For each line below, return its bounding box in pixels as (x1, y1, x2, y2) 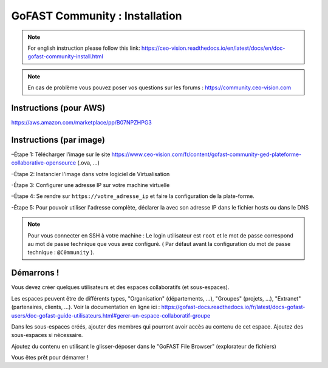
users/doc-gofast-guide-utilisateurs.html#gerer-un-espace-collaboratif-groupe (11, 312, 211, 319)
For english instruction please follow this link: (27, 44, 140, 52)
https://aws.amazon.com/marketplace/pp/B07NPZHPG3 (11, 119, 152, 126)
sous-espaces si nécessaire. (11, 332, 83, 339)
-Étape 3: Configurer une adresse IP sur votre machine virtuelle (11, 182, 170, 189)
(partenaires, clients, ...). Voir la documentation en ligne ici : (11, 304, 160, 311)
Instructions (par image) (11, 134, 106, 145)
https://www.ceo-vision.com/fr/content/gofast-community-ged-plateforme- (111, 151, 302, 158)
